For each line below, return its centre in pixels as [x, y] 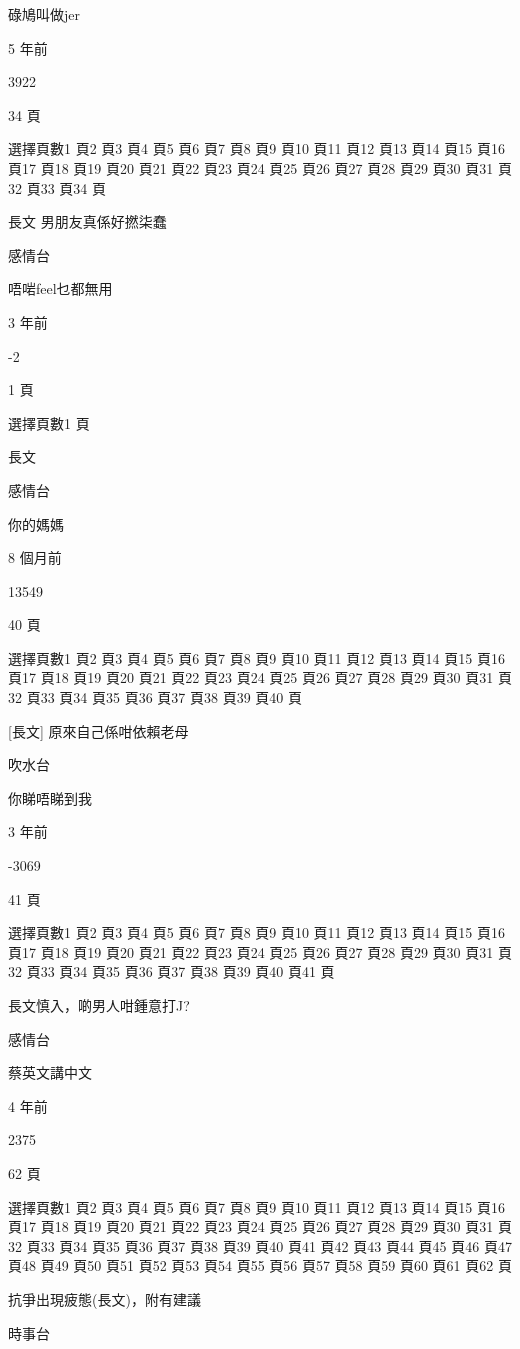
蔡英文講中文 [50, 1072]
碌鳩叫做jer [44, 14]
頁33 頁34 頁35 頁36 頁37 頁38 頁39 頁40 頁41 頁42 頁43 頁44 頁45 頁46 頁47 [269, 1245]
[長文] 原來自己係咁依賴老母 [98, 730]
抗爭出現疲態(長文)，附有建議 [104, 1298]
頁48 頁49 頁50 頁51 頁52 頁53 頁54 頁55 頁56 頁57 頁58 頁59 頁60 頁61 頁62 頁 [260, 1265]
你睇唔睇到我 [50, 797]
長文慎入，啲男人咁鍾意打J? [99, 1005]
